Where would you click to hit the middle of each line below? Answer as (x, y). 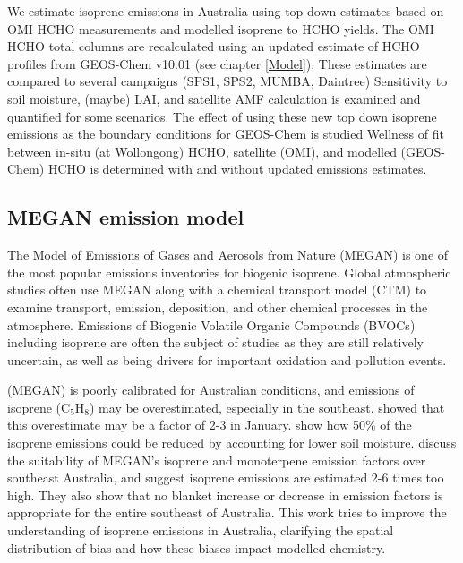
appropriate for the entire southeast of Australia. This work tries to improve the (227, 512)
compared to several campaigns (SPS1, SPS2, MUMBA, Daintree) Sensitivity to (227, 81)
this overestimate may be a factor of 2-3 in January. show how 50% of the (210, 425)
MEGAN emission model (126, 217)
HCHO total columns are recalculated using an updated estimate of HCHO (214, 46)
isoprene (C (39, 407)
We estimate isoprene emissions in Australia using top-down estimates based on (226, 11)
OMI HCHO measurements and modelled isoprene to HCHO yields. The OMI (221, 28)
